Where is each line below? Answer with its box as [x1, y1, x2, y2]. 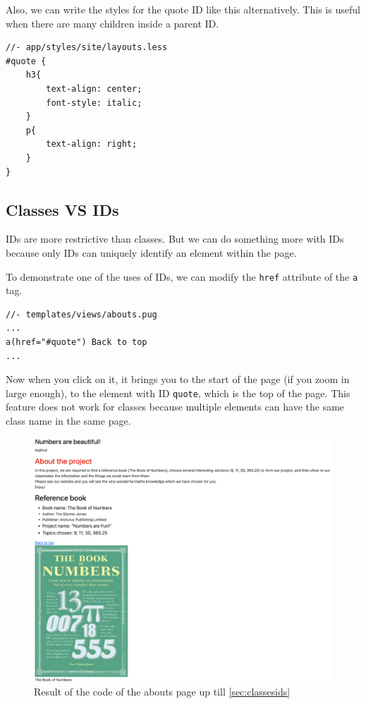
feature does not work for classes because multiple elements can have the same [6, 399, 345, 414]
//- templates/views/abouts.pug [6, 309, 157, 320]
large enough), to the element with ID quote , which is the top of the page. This [6, 385, 350, 400]
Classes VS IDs [6, 198, 119, 220]
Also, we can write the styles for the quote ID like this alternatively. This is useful [6, 2, 360, 16]
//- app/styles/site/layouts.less [6, 42, 168, 53]
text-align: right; [46, 139, 138, 150]
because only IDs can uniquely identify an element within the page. [6, 245, 297, 260]
